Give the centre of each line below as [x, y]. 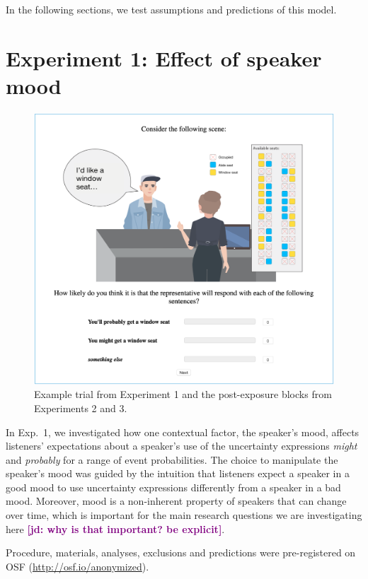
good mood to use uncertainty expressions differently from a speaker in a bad [173, 487]
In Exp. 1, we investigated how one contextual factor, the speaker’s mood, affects [183, 432]
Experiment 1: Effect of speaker [164, 58]
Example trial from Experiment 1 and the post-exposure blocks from [183, 394]
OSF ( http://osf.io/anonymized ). [77, 566]
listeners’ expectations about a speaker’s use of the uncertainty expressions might [182, 446]
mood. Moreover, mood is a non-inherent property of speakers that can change [176, 501]
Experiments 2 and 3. [81, 408]
